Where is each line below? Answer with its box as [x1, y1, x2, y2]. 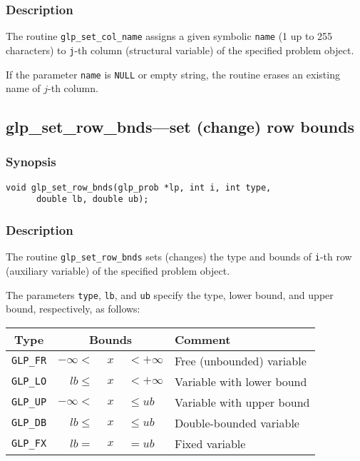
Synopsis [6, 153, 56, 171]
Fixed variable [174, 435, 246, 452]
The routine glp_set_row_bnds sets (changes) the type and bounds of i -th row [6, 249, 352, 264]
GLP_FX [11, 437, 47, 450]
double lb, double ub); [36, 194, 149, 205]
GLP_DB [11, 417, 47, 429]
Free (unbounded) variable [174, 352, 307, 369]
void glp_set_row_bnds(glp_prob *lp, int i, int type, [6, 182, 272, 193]
